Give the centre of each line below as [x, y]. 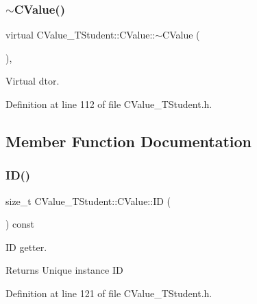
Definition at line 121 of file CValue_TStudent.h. [109, 293]
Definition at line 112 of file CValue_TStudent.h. [109, 104]
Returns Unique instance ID [64, 270]
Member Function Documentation [129, 141]
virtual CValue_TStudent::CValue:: [81, 35]
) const [20, 224]
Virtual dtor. [33, 81]
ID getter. [26, 247]
